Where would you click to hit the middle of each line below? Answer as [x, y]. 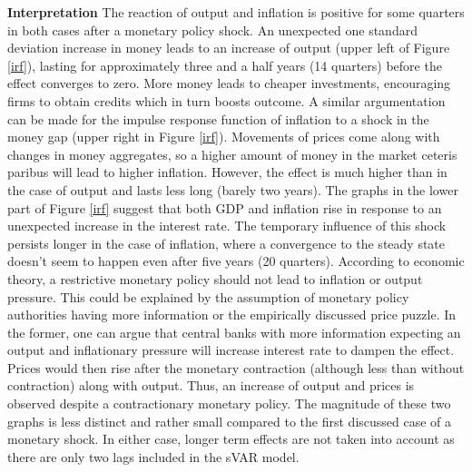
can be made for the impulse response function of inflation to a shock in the [218, 118]
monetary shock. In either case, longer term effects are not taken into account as [231, 439]
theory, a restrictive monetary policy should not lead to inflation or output [215, 278]
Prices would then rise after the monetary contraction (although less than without [236, 367]
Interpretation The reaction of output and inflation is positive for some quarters [236, 12]
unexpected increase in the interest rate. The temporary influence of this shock [227, 226]
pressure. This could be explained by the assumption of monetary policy [208, 296]
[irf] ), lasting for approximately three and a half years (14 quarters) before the [225, 65]
